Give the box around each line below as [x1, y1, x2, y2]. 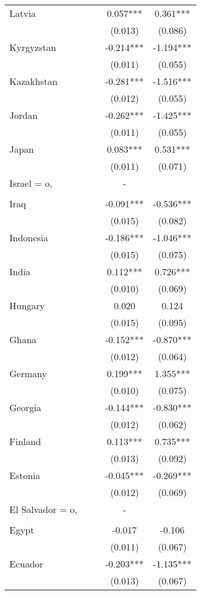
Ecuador [9, 557, 44, 570]
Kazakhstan [9, 74, 58, 88]
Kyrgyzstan [9, 40, 57, 54]
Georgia [9, 401, 41, 414]
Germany [9, 367, 47, 380]
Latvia [9, 6, 36, 20]
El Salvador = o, [9, 502, 78, 516]
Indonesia [9, 231, 48, 244]
